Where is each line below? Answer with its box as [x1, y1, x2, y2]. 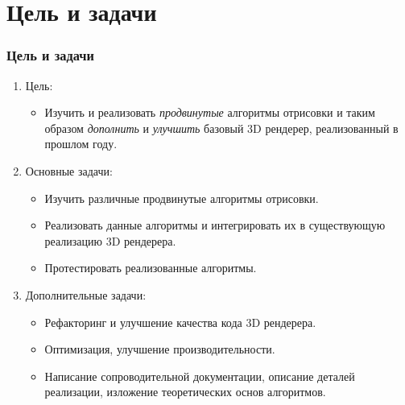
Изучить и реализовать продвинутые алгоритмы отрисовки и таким [44, 104, 375, 121]
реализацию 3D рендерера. [44, 232, 176, 249]
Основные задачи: [25, 162, 113, 179]
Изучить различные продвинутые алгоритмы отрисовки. [44, 189, 319, 206]
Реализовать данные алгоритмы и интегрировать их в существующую [44, 217, 386, 233]
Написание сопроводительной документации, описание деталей [44, 367, 355, 384]
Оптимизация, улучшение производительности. [44, 341, 275, 357]
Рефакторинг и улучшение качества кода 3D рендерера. [44, 313, 316, 330]
